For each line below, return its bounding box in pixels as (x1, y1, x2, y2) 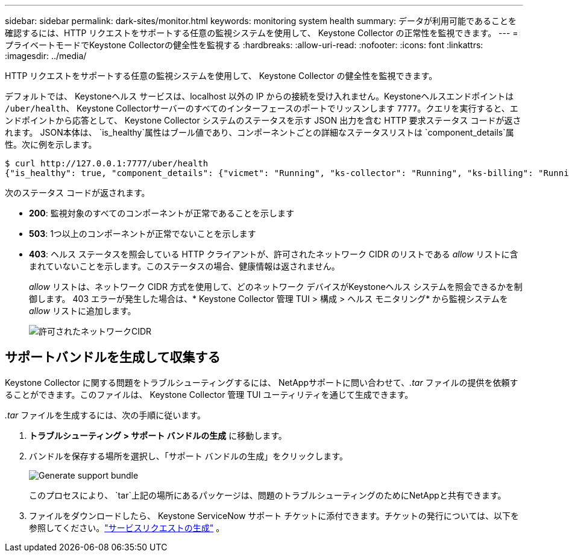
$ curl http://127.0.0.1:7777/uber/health (5, 159, 209, 168)
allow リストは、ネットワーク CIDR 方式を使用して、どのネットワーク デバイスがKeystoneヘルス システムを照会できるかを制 (29, 282, 523, 292)
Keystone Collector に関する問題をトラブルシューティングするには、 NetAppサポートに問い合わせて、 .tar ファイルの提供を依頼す (5, 377, 518, 388)
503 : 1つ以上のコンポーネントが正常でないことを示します (29, 228, 256, 239)
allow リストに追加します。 (29, 306, 136, 316)
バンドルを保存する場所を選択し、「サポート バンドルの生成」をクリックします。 (29, 450, 348, 461)
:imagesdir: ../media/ (5, 51, 87, 61)
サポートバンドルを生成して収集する (5, 350, 221, 365)
